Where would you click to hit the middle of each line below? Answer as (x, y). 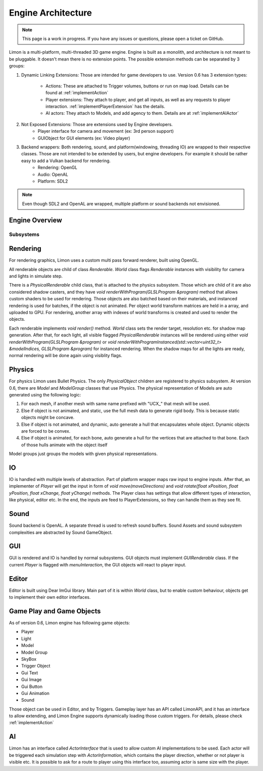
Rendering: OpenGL (57, 167)
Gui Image (31, 680)
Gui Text (30, 673)
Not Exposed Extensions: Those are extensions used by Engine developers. (97, 124)
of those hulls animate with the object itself (64, 445)
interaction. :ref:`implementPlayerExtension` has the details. (105, 106)
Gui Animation (35, 693)
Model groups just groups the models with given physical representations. (83, 454)
